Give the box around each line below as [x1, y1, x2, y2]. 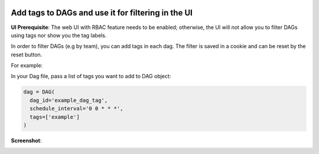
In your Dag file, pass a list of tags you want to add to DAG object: [11, 73, 171, 80]
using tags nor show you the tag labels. [11, 31, 107, 38]
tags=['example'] [30, 113, 80, 120]
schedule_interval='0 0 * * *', [30, 105, 123, 112]
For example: [11, 62, 43, 69]
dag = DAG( [23, 89, 55, 95]
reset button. [11, 51, 43, 58]
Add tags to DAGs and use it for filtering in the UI [11, 8, 193, 18]
